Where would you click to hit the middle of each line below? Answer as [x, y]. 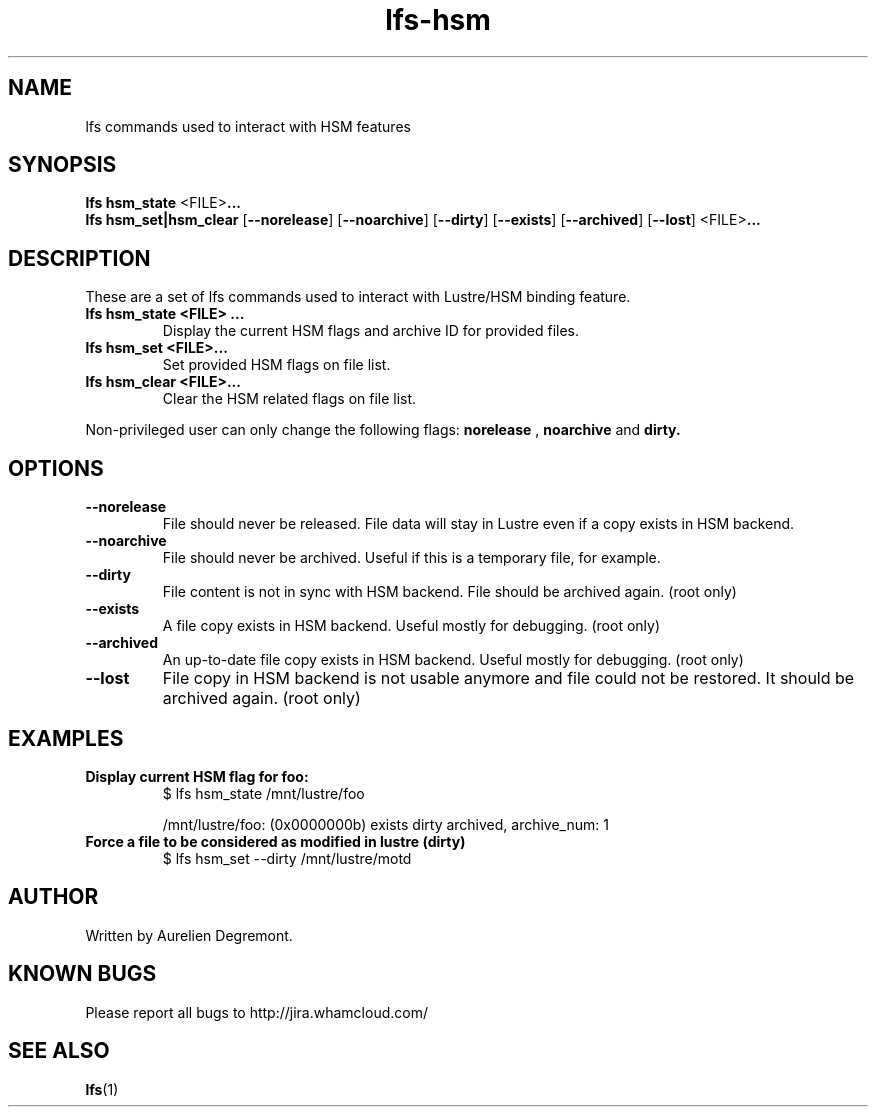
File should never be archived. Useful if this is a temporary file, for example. [411, 558]
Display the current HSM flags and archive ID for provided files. [370, 331]
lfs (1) [102, 1089]
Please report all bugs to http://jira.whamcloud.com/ [256, 1012]
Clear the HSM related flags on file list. [289, 399]
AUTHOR [53, 897]
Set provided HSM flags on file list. [276, 365]
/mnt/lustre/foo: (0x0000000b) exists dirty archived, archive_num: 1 [385, 824]
